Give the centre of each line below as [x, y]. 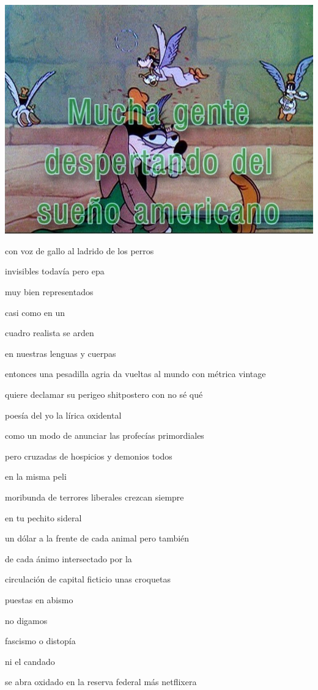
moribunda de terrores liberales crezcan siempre [94, 497]
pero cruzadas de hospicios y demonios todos [89, 456]
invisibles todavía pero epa [55, 271]
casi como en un [35, 312]
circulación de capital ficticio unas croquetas [88, 579]
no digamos [26, 620]
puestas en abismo [39, 599]
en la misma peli [36, 476]
